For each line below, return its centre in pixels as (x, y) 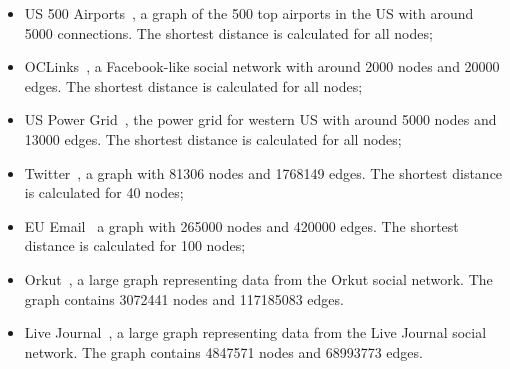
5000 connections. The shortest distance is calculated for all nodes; (228, 32)
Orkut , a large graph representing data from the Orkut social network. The (258, 278)
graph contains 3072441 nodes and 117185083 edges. (184, 298)
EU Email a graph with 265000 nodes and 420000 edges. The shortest (241, 225)
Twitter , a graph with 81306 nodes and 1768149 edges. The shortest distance (263, 172)
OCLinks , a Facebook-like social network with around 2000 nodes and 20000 (262, 66)
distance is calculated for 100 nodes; (135, 245)
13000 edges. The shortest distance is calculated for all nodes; (213, 138)
